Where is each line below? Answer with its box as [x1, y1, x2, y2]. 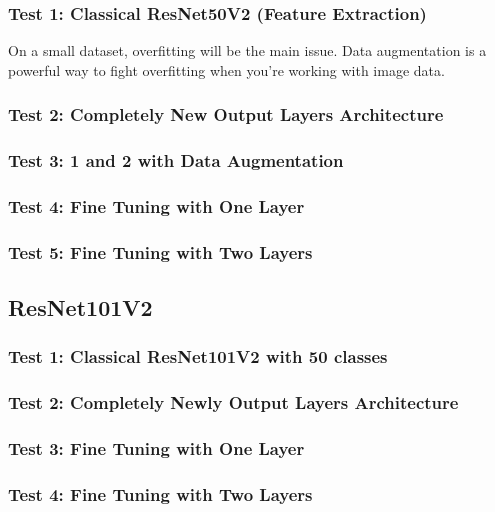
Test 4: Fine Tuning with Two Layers [8, 482, 313, 507]
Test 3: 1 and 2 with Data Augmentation [8, 148, 344, 173]
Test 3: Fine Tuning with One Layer [8, 436, 305, 461]
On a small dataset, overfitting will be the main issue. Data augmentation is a [8, 40, 487, 61]
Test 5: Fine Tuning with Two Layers [8, 239, 313, 264]
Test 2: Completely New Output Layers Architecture [8, 102, 444, 127]
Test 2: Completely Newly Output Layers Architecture [8, 390, 459, 415]
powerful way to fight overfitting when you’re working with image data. [8, 59, 445, 80]
